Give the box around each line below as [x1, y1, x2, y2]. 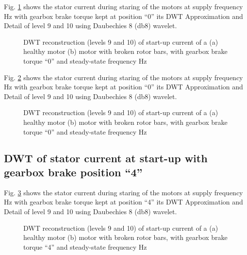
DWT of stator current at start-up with [4, 150, 208, 165]
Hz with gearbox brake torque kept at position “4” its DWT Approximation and [4, 197, 243, 207]
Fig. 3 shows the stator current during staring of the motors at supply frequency [4, 187, 243, 197]
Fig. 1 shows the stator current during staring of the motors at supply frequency [4, 1, 243, 11]
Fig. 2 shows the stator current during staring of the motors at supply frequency [4, 72, 243, 82]
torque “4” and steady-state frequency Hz [23, 241, 147, 252]
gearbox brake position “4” [4, 164, 143, 179]
